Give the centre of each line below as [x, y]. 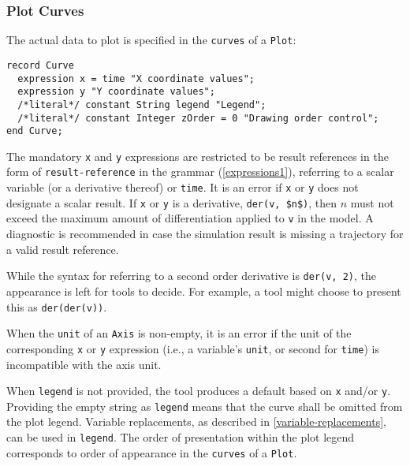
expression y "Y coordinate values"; [116, 92]
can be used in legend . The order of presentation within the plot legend [181, 437]
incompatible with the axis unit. [84, 364]
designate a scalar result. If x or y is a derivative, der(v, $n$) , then [172, 202]
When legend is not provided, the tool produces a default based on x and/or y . [199, 391]
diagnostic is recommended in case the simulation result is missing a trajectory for [205, 234]
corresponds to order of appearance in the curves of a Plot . [152, 452]
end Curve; [35, 131]
